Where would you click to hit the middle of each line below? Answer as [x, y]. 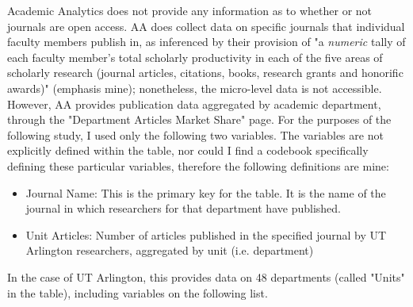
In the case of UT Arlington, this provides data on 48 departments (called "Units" [206, 276]
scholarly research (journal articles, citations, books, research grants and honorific [205, 73]
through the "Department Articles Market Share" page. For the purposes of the [199, 119]
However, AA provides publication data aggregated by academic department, [194, 104]
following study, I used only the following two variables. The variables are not [195, 134]
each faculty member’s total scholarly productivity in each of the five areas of [195, 57]
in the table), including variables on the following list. [138, 292]
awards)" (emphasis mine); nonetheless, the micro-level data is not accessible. [195, 88]
